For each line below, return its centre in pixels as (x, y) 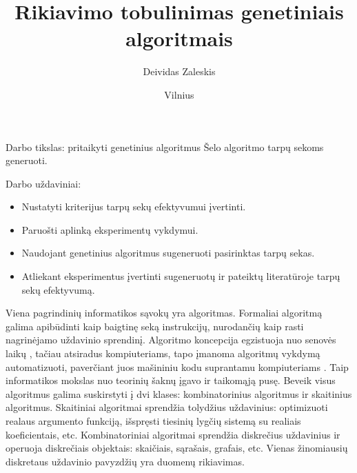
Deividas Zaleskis (179, 71)
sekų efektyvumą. (58, 289)
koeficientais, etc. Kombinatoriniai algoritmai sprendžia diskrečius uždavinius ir (173, 434)
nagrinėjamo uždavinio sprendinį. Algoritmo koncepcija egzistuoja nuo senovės (171, 340)
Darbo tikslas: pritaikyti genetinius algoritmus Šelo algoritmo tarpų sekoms (165, 147)
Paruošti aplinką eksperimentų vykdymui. (110, 229)
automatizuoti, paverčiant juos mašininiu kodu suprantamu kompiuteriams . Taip (177, 366)
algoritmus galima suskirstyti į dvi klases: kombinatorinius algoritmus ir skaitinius (179, 393)
